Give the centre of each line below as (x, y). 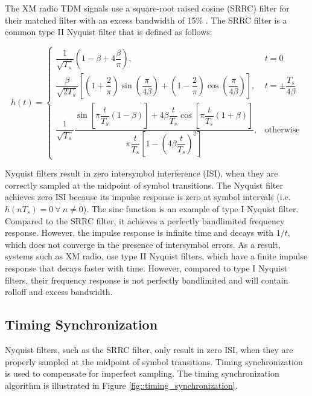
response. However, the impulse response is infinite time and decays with (139, 232)
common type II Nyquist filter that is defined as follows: (109, 32)
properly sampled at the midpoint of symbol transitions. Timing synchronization (154, 361)
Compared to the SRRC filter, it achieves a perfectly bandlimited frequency (145, 220)
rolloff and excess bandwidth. (59, 292)
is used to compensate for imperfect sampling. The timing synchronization (142, 373)
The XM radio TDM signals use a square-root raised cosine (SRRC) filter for (147, 8)
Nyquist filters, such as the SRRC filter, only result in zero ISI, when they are (149, 349)
